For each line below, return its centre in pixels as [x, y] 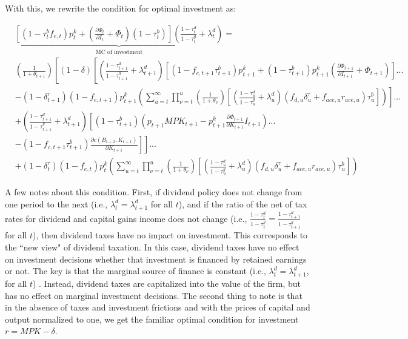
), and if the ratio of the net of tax [243, 203]
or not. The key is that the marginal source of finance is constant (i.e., [135, 271]
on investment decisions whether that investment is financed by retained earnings [156, 259]
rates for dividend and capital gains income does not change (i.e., [126, 218]
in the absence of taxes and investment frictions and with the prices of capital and [158, 307]
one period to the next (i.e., [56, 203]
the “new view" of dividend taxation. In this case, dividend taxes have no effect [152, 247]
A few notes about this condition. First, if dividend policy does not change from [154, 192]
